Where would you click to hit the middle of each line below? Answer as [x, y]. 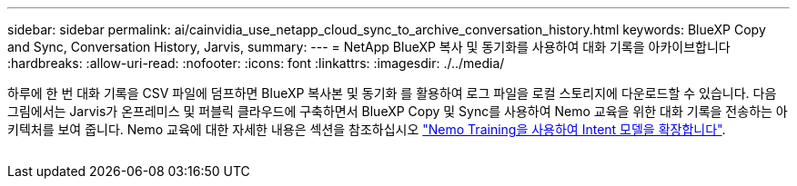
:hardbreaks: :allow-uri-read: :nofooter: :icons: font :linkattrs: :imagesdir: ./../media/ [256, 63]
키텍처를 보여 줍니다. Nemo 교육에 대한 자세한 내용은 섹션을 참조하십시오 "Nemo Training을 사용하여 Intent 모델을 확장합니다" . [367, 129]
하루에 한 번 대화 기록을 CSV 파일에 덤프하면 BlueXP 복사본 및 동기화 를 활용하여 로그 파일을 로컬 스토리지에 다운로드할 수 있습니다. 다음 [392, 93]
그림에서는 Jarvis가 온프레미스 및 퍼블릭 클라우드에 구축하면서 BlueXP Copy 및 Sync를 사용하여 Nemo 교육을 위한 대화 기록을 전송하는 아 [398, 111]
